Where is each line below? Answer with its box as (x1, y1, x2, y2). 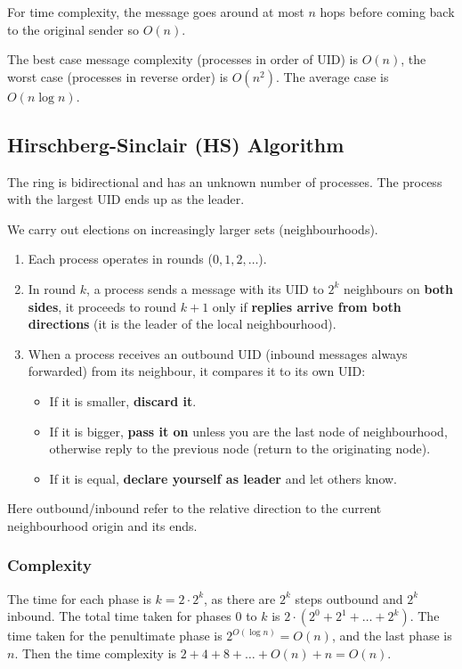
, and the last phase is (331, 626, 452, 645)
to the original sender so (7, 20, 140, 38)
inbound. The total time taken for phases (7, 607, 231, 625)
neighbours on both (344, 279, 454, 298)
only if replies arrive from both (212, 297, 401, 315)
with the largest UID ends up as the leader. (7, 190, 245, 208)
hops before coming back (320, 3, 455, 20)
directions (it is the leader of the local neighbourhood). (28, 314, 336, 333)
